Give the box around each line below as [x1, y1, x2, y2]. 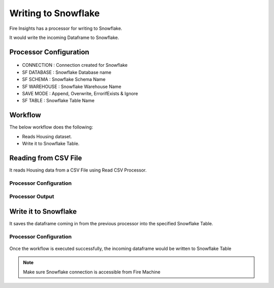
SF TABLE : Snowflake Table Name [22, 98, 95, 104]
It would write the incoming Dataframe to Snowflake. [9, 34, 119, 40]
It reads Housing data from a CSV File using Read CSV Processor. [9, 167, 147, 173]
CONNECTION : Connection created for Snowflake [22, 62, 128, 68]
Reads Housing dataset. [22, 133, 72, 139]
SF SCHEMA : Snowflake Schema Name [22, 76, 106, 83]
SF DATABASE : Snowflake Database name [22, 69, 112, 75]
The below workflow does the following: [9, 124, 93, 130]
